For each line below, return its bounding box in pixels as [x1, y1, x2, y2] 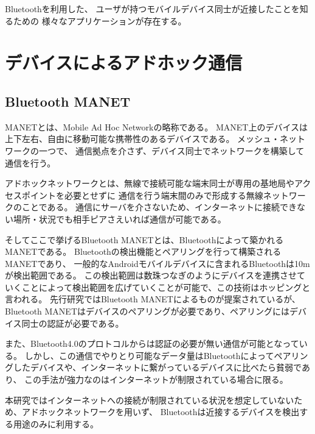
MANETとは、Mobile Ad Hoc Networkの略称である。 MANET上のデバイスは [5, 120, 308, 133]
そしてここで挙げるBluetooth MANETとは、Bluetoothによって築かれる [5, 233, 284, 246]
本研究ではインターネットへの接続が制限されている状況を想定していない [5, 393, 294, 406]
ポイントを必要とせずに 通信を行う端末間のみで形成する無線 [21, 188, 263, 201]
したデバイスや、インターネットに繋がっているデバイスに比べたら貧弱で [13, 361, 302, 374]
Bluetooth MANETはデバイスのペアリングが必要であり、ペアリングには [5, 305, 289, 318]
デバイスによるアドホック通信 [5, 50, 243, 75]
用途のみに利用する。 [13, 417, 99, 430]
